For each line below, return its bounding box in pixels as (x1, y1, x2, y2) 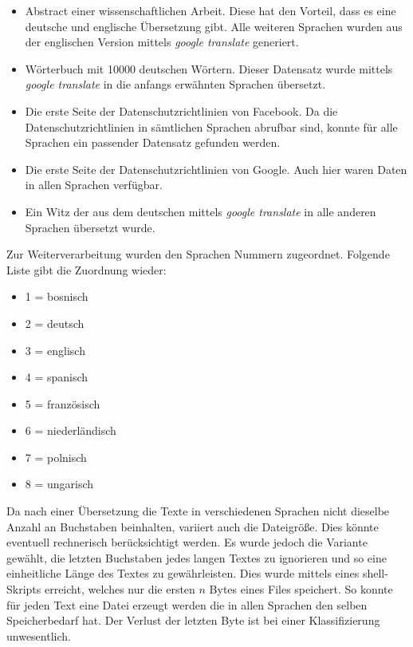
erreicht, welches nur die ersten (44, 581, 195, 598)
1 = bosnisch (25, 288, 88, 305)
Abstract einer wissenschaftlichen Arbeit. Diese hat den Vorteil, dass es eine (25, 2, 396, 18)
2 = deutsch (25, 314, 85, 331)
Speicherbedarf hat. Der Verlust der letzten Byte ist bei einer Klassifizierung (6, 612, 380, 629)
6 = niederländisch (25, 422, 116, 439)
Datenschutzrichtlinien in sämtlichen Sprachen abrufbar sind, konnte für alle (25, 118, 398, 135)
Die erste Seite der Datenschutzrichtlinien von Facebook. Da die (25, 102, 338, 119)
